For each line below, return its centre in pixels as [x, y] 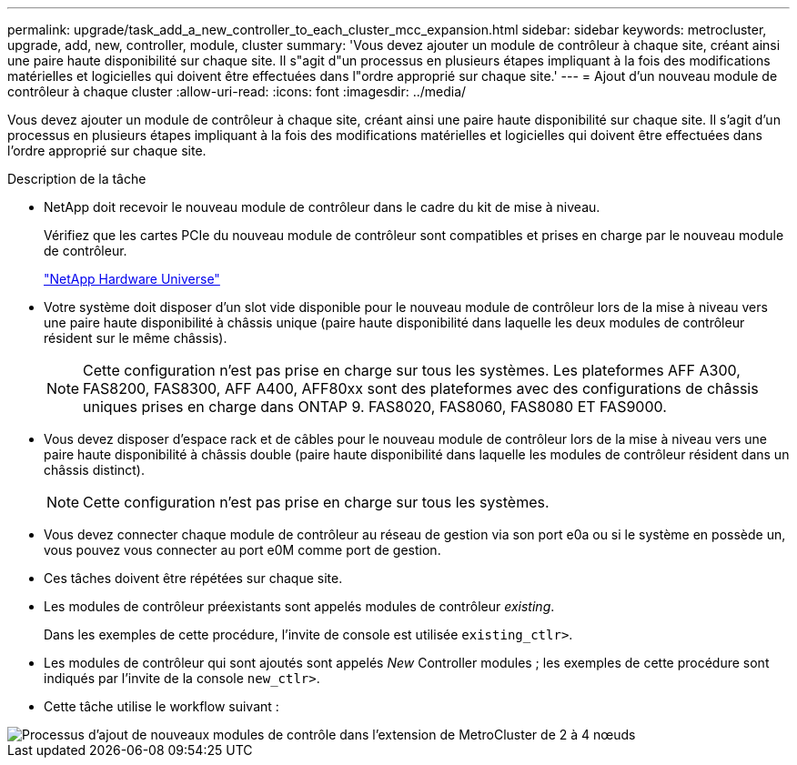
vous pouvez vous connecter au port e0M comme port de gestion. [242, 550]
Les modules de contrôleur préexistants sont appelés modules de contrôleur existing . [299, 606]
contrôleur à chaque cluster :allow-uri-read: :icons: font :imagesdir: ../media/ [237, 91]
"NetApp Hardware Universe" [132, 279]
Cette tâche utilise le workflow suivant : [161, 706]
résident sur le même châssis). [136, 338]
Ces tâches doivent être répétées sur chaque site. [193, 578]
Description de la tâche [77, 179]
